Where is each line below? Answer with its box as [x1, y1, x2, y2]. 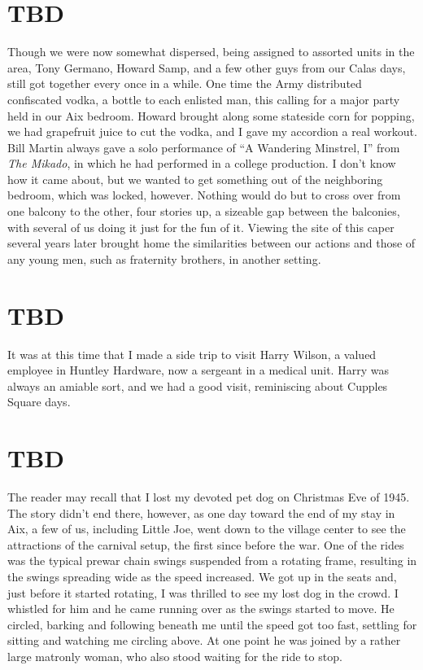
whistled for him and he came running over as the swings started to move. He [7, 600, 395, 617]
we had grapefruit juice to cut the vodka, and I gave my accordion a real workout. [7, 123, 417, 140]
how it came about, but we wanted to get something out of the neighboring [7, 170, 383, 187]
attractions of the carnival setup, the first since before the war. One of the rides [7, 536, 404, 553]
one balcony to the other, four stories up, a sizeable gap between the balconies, [7, 203, 400, 220]
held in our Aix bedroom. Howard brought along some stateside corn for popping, [7, 107, 415, 124]
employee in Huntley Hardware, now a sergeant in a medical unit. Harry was [7, 361, 389, 379]
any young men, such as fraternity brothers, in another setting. [7, 250, 321, 267]
